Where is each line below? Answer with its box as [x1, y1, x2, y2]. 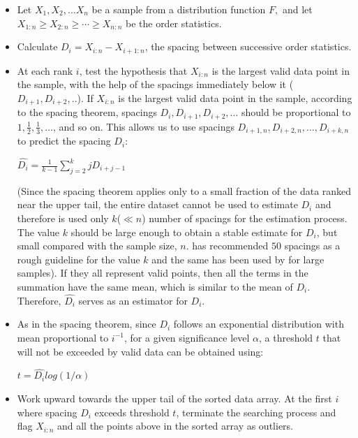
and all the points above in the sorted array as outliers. [57, 418, 293, 433]
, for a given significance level [124, 330, 250, 344]
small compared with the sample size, [17, 238, 177, 253]
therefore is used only [17, 210, 109, 225]
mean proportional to [17, 330, 109, 344]
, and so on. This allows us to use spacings [53, 119, 234, 133]
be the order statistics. [125, 15, 222, 30]
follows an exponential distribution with [173, 316, 344, 331]
